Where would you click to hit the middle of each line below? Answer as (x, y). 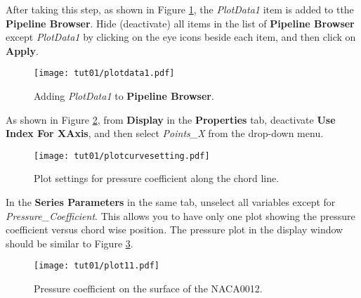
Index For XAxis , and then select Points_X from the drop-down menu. (165, 133)
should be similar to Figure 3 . (70, 243)
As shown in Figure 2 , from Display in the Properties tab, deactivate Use (171, 119)
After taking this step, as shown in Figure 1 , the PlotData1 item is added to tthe (180, 9)
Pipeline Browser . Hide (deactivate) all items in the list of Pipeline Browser (180, 23)
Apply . (22, 50)
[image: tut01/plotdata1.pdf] (104, 73)
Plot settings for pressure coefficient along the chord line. (157, 178)
